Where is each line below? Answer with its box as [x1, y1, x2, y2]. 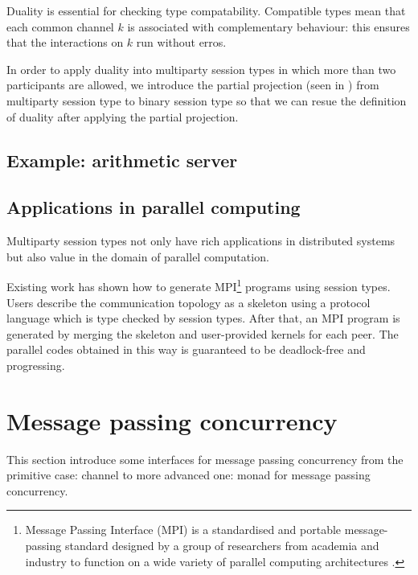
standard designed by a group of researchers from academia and [64, 537, 379, 554]
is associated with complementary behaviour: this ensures [127, 18, 410, 35]
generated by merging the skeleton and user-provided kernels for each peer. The [6, 325, 399, 342]
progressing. [6, 356, 65, 373]
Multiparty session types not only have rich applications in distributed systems [6, 232, 395, 249]
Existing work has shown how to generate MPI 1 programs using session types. [6, 276, 391, 294]
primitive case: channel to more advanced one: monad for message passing [6, 466, 371, 483]
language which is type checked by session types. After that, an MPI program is [6, 310, 400, 327]
